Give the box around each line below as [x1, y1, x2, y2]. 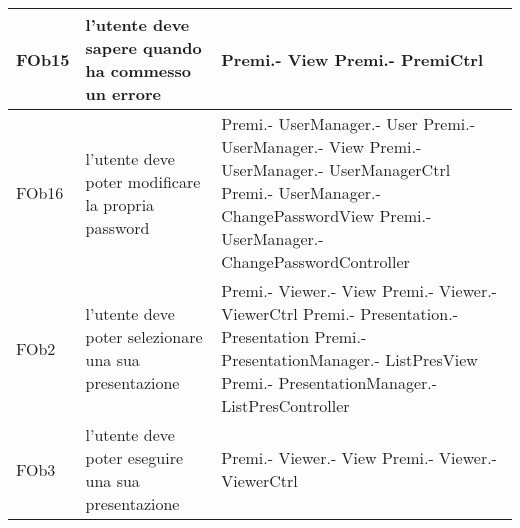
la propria [85, 192, 155, 216]
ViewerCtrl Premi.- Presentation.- [221, 302, 458, 325]
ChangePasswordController [221, 250, 410, 273]
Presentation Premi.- [221, 325, 367, 348]
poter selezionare [85, 325, 203, 348]
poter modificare [85, 169, 201, 193]
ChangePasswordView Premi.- [221, 204, 432, 227]
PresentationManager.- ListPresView [221, 348, 478, 371]
